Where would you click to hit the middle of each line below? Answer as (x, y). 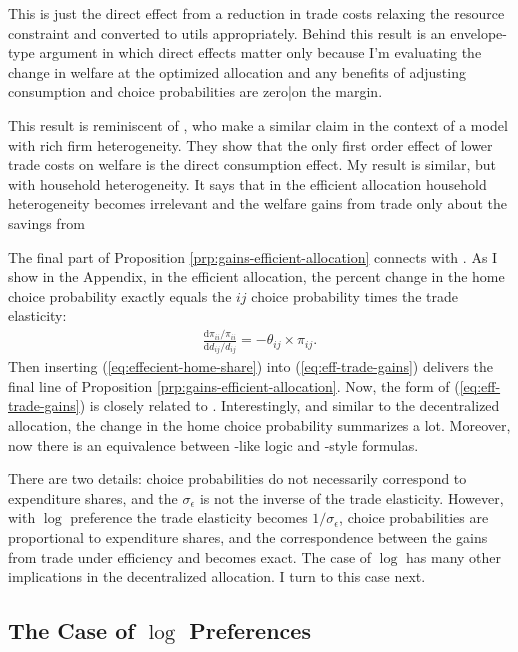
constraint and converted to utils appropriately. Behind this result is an (227, 32)
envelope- (478, 32)
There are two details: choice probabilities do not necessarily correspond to (237, 478)
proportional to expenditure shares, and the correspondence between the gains (248, 536)
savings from (46, 222)
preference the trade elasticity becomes (189, 517)
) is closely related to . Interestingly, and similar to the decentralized (289, 405)
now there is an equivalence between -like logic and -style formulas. (213, 444)
